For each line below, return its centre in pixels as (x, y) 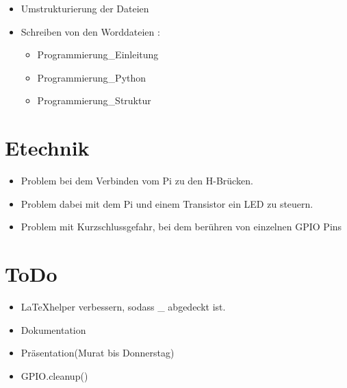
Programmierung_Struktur (94, 100)
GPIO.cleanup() (54, 375)
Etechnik (47, 148)
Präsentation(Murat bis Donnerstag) (98, 353)
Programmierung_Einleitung (98, 54)
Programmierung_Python (92, 77)
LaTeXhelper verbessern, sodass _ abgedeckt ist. (123, 306)
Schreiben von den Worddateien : (90, 31)
